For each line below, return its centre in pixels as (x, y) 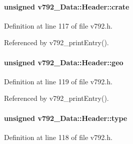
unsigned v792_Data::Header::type (66, 118)
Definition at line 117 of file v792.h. (58, 25)
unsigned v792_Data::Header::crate (67, 6)
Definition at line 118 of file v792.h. (58, 137)
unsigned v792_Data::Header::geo (64, 62)
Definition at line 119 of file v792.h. (58, 81)
